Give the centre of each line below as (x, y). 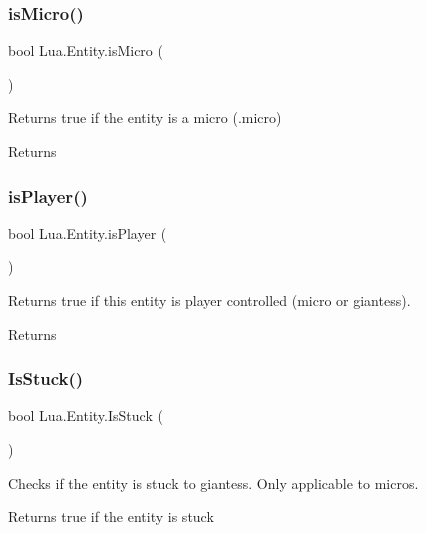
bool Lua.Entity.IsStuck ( (85, 415)
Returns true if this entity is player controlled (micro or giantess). (209, 300)
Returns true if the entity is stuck (111, 516)
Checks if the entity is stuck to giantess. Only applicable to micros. (213, 482)
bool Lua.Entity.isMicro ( (85, 50)
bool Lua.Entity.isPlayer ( (87, 232)
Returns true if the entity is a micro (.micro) (145, 117)
